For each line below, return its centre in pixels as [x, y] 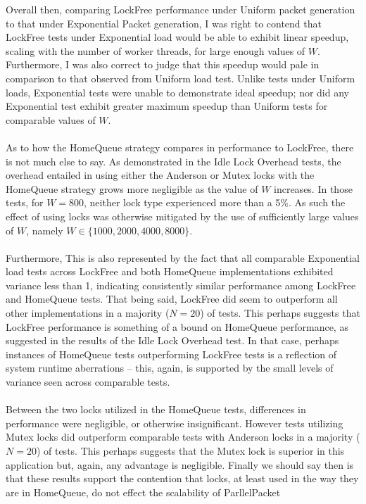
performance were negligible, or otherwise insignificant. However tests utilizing [175, 423]
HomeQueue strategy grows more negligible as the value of [132, 188]
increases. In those [313, 188]
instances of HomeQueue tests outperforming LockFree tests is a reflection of [171, 354]
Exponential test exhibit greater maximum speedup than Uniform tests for [167, 106]
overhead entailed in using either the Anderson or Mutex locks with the [160, 175]
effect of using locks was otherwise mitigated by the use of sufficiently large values [182, 216]
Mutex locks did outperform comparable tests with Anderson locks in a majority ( [183, 437]
